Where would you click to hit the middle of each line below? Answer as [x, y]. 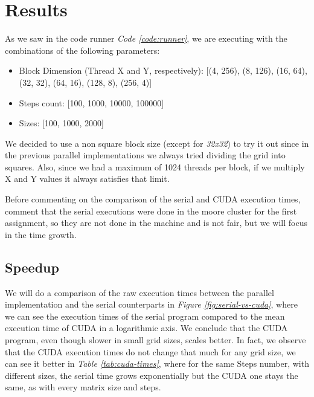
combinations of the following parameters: [82, 50]
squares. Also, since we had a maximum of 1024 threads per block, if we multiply [155, 166]
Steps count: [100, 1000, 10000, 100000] [91, 102]
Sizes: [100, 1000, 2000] [61, 123]
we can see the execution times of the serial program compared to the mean [145, 316]
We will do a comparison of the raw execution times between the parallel [139, 292]
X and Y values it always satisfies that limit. [87, 179]
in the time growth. [41, 234]
